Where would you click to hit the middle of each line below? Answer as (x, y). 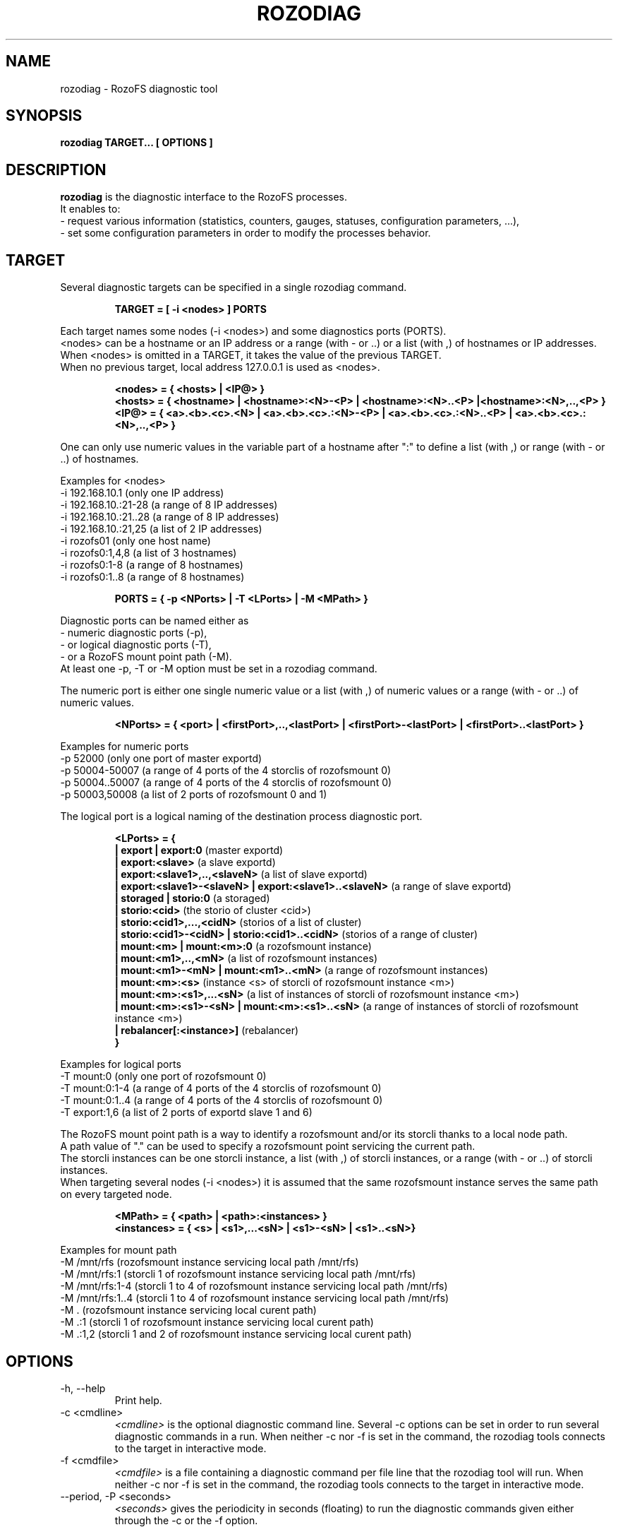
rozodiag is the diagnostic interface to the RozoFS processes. (204, 197)
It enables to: (90, 209)
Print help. (138, 1400)
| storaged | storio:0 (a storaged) (192, 898)
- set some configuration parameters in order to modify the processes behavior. (246, 233)
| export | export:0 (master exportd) (199, 850)
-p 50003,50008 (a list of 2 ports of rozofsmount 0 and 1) (194, 795)
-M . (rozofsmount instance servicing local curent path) (188, 1310)
